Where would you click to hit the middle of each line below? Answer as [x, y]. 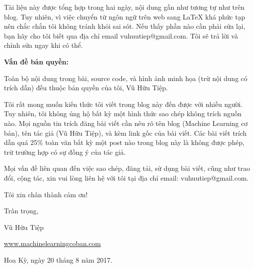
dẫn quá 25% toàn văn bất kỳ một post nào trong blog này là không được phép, [124, 142]
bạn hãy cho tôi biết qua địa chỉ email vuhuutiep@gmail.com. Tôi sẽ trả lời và [121, 35]
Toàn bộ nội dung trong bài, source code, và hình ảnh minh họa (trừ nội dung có [126, 78]
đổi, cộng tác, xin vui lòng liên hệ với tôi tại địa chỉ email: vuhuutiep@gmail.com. [126, 177]
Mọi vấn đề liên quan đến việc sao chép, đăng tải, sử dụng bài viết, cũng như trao [127, 168]
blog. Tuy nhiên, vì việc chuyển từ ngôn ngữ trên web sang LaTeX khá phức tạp [125, 16]
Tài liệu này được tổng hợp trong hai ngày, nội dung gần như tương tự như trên [124, 7]
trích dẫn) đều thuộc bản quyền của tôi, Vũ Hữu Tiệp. [86, 88]
